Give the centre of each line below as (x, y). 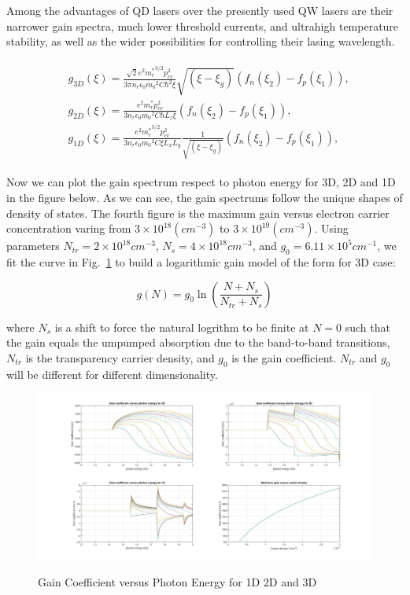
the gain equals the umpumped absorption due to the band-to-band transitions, (198, 342)
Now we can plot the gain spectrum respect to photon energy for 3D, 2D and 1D (201, 182)
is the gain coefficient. (284, 357)
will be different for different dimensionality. (112, 374)
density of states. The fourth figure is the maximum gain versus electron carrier (198, 213)
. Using (331, 228)
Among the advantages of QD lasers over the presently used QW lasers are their (200, 10)
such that (368, 327)
